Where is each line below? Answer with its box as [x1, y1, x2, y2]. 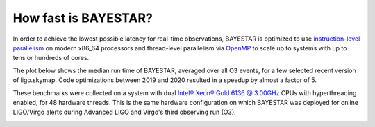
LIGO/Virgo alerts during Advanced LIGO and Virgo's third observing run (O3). [12, 108, 236, 117]
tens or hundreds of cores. [12, 54, 90, 62]
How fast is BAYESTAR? [12, 10, 153, 26]
